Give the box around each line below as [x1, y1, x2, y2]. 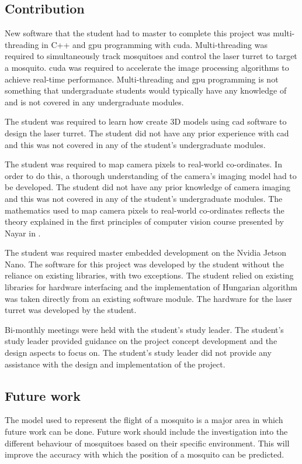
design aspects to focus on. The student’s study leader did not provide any [5, 346, 272, 359]
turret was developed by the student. [5, 304, 137, 316]
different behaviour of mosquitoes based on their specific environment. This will [5, 436, 290, 449]
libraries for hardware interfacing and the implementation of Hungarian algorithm [5, 281, 297, 293]
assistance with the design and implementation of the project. [5, 358, 225, 370]
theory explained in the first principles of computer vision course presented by [5, 215, 284, 228]
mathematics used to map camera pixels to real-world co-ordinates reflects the [5, 204, 284, 216]
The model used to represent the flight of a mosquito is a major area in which [5, 414, 283, 426]
